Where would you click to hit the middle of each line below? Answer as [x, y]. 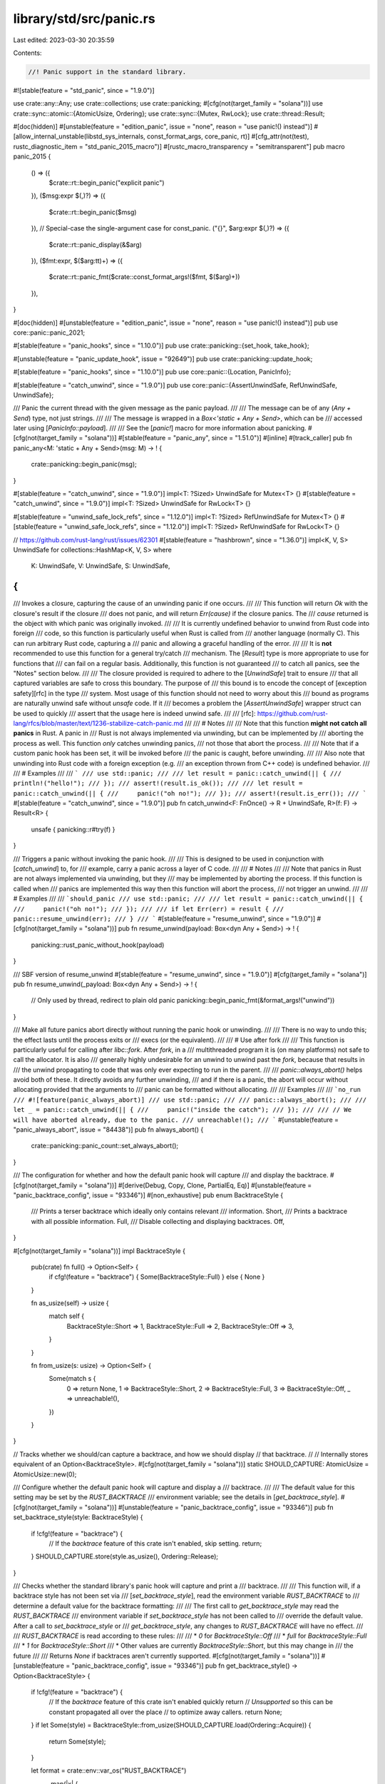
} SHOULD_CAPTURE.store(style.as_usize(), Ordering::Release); [125, 1556]
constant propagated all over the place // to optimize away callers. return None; [165, 1712]
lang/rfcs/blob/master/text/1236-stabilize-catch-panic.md [98, 723]
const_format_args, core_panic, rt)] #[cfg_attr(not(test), [228, 136]
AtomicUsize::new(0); [45, 1474]
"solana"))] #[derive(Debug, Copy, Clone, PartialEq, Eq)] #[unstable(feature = [198, 1185]
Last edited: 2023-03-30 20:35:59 [64, 40]
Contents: [27, 53]
